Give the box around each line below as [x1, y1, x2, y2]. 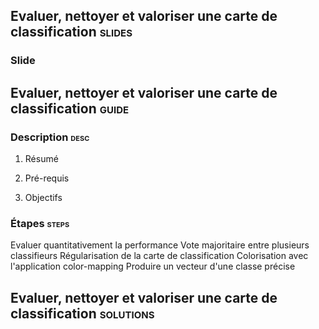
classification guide [10, 100, 130, 117]
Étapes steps [10, 216, 70, 230]
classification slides [10, 24, 133, 41]
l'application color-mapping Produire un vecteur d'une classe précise [10, 260, 296, 273]
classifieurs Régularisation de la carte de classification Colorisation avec [10, 250, 309, 262]
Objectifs [24, 192, 63, 203]
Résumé [24, 153, 59, 164]
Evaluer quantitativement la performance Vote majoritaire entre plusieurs [10, 239, 310, 251]
